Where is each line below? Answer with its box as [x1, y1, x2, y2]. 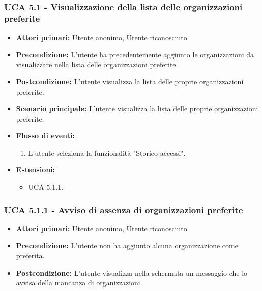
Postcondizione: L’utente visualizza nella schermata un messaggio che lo [16, 267, 248, 278]
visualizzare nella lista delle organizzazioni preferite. [16, 59, 178, 70]
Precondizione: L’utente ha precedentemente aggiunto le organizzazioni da [16, 49, 254, 60]
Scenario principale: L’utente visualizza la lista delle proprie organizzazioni [16, 103, 258, 114]
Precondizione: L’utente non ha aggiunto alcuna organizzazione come [16, 240, 238, 251]
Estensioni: [16, 164, 55, 175]
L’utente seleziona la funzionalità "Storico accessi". [28, 147, 186, 158]
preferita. [16, 250, 45, 261]
